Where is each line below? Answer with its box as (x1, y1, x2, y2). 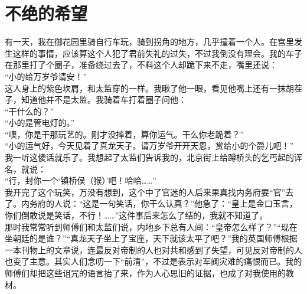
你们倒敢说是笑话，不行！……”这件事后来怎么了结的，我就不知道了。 (5, 209, 268, 221)
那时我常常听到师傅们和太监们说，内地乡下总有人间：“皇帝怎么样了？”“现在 (5, 220, 298, 233)
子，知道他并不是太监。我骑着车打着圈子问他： (5, 93, 187, 106)
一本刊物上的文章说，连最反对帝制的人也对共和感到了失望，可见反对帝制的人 (5, 243, 302, 256)
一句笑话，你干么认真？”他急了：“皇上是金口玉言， (99, 197, 298, 210)
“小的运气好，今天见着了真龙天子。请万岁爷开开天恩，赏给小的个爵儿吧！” (5, 139, 294, 152)
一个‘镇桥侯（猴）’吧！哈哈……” (41, 174, 156, 187)
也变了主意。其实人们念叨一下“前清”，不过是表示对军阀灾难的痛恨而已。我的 (5, 255, 302, 267)
